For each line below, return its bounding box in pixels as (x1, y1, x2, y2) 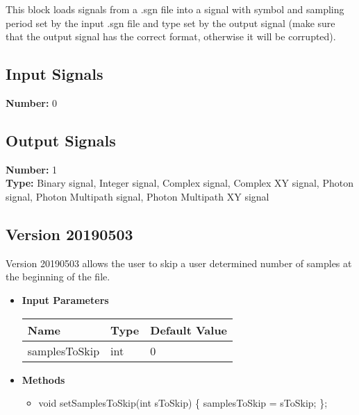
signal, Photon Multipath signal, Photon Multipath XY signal (6, 189, 269, 203)
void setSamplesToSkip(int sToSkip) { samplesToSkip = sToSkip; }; (38, 396, 328, 410)
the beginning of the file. (6, 269, 110, 284)
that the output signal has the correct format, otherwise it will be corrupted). (6, 29, 336, 44)
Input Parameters (22, 292, 109, 307)
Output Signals (6, 129, 116, 151)
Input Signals (6, 63, 103, 85)
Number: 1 (6, 162, 58, 176)
